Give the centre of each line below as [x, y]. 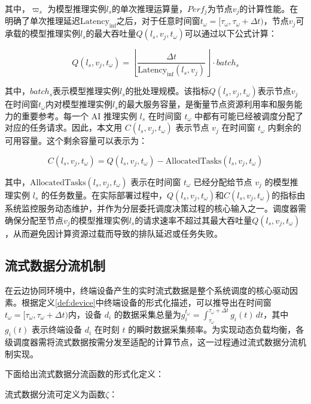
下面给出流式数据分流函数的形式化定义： [84, 374]
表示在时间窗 [156, 181]
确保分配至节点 [34, 220]
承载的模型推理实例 [42, 33]
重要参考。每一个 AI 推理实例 [79, 115]
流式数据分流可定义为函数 [55, 394]
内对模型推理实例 [79, 104]
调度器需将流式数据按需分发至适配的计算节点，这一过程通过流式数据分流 [155, 341]
